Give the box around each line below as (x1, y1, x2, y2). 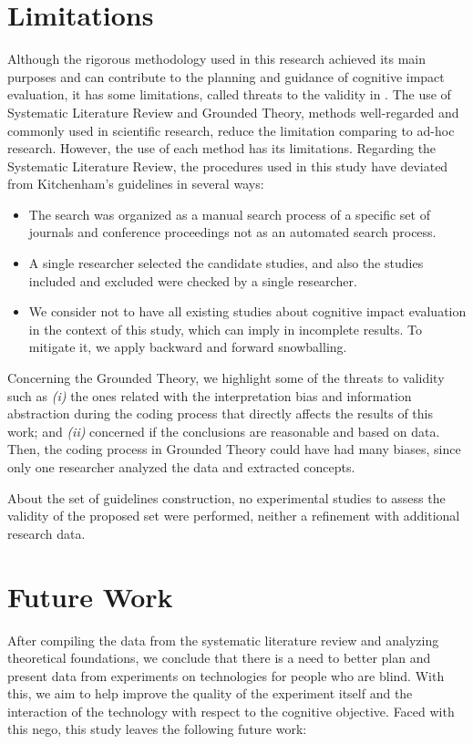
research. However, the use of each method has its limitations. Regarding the (7, 139, 437, 158)
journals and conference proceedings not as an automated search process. (28, 222, 437, 242)
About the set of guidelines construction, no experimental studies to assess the (7, 488, 446, 507)
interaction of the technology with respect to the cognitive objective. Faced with (7, 701, 455, 720)
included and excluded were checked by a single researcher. (28, 271, 357, 290)
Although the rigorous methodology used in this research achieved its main (7, 49, 427, 68)
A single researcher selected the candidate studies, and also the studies (28, 253, 424, 273)
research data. (7, 523, 86, 542)
